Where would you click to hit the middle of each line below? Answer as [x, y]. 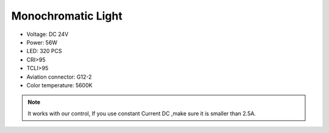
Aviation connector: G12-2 [59, 77]
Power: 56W [42, 42]
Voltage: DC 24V [48, 34]
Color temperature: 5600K [59, 85]
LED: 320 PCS [44, 51]
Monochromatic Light [67, 16]
